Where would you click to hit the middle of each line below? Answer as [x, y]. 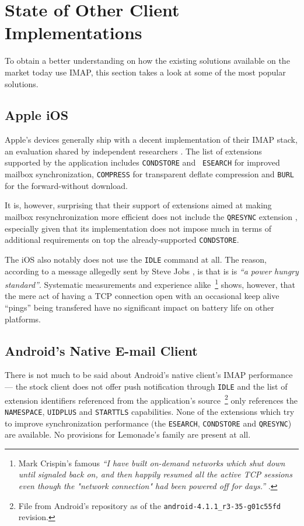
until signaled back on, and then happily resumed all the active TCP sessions [155, 474]
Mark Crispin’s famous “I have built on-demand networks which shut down [152, 463]
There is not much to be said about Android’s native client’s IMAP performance [149, 375]
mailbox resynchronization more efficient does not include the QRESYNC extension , [151, 216]
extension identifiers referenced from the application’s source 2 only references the [151, 399]
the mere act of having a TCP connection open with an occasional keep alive [142, 296]
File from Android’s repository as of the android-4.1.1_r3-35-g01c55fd [149, 505]
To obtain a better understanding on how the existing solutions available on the [147, 61]
